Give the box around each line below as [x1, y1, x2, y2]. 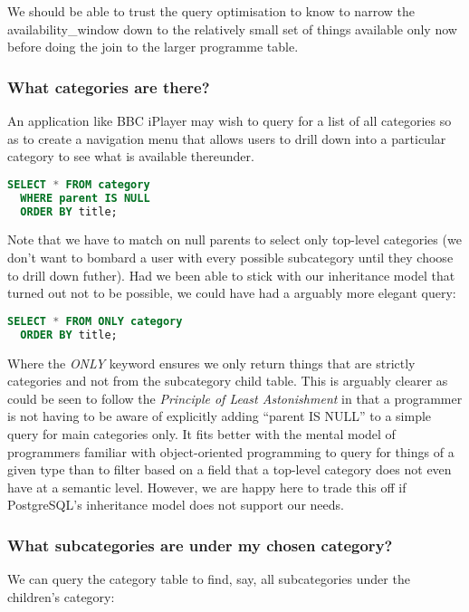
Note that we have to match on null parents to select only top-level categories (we [7, 230, 462, 249]
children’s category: [7, 587, 115, 606]
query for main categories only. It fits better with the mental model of [7, 424, 396, 443]
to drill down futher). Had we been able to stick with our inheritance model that [7, 265, 455, 284]
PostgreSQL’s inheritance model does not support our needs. [7, 495, 344, 514]
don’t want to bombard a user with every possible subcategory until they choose [7, 248, 454, 266]
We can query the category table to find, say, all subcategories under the [7, 569, 410, 588]
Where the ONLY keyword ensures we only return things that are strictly [7, 353, 416, 372]
